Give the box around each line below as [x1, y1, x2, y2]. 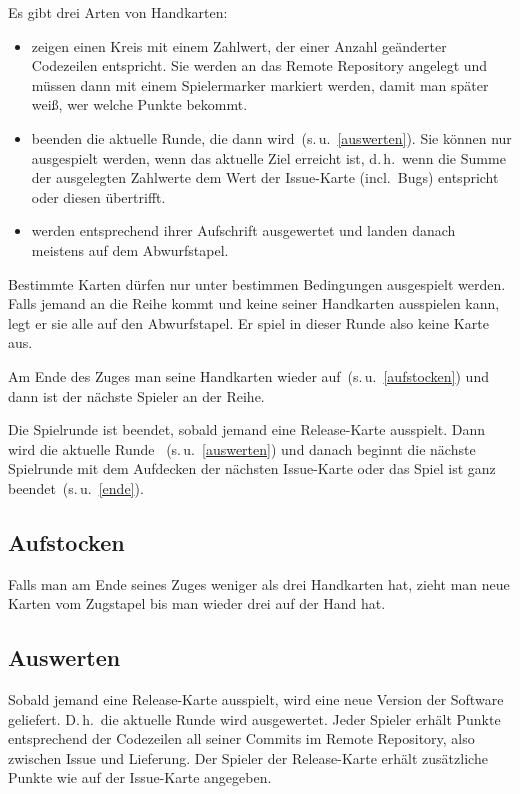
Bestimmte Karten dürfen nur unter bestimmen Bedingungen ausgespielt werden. [8, 273, 506, 294]
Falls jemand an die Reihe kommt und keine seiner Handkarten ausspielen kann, [8, 293, 500, 314]
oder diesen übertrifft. [31, 186, 166, 207]
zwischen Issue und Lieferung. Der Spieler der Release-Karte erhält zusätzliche [8, 747, 488, 768]
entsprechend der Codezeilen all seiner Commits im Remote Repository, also [8, 728, 475, 749]
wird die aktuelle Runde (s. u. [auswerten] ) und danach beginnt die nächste [8, 438, 476, 459]
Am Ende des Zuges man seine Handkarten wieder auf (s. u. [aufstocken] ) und [8, 365, 489, 386]
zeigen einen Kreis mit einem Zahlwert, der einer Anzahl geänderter [31, 35, 447, 56]
